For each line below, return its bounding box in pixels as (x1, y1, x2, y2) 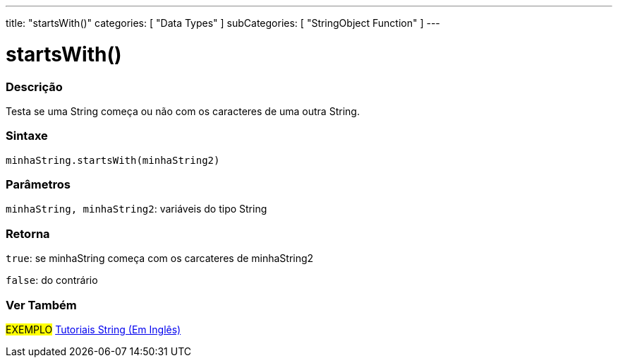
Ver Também (6, 297, 77, 312)
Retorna (6, 226, 50, 241)
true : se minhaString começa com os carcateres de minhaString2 (6, 252, 314, 265)
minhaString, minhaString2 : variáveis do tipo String (6, 203, 267, 215)
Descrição (6, 79, 63, 94)
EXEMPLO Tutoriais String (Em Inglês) (6, 323, 181, 335)
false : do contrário (6, 274, 98, 287)
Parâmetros (6, 177, 71, 191)
